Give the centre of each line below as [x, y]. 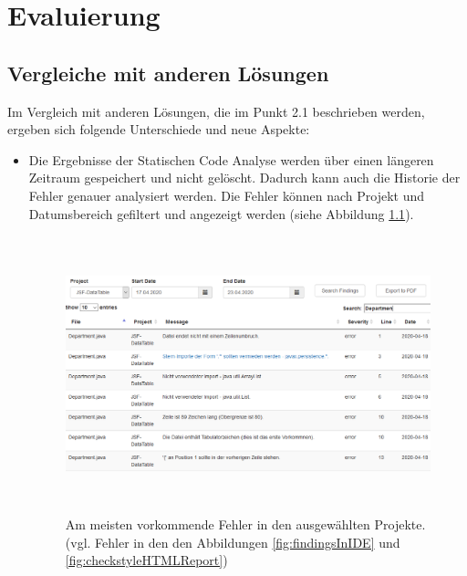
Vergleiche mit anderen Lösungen [168, 73]
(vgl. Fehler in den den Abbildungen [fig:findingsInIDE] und [233, 542]
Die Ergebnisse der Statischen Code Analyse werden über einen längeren [231, 159]
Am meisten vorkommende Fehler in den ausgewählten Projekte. [245, 524]
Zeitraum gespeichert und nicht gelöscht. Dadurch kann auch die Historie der [244, 178]
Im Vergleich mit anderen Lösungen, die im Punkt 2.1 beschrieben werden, [216, 111]
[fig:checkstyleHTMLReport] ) [146, 560]
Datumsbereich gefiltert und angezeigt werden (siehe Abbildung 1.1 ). [221, 213]
